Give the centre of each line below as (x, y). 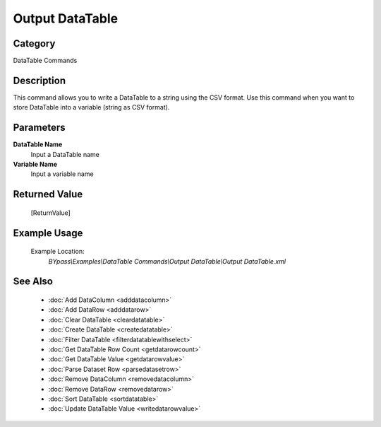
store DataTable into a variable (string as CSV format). (91, 107)
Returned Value (48, 194)
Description (40, 80)
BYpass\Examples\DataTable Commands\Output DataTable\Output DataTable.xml (167, 261)
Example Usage (48, 233)
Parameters (39, 128)
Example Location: (58, 252)
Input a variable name (62, 174)
